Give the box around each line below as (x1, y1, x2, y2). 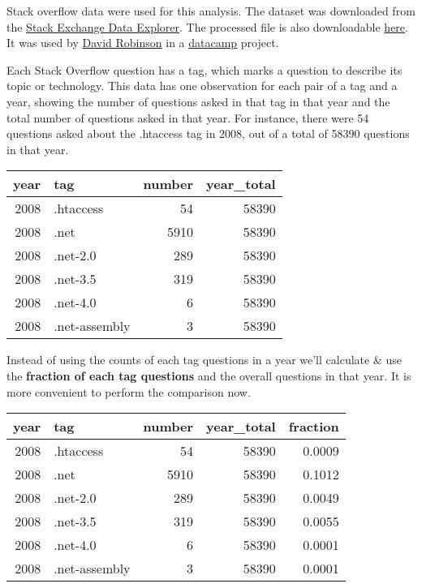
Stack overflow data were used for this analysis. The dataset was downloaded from (6, 2, 416, 19)
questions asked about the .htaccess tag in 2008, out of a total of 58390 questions (6, 125, 410, 142)
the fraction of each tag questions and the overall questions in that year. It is (6, 367, 411, 384)
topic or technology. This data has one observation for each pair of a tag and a (6, 77, 398, 94)
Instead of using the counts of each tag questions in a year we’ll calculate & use (6, 351, 402, 368)
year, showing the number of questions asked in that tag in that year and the (6, 92, 390, 109)
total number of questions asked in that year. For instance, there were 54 (6, 109, 369, 126)
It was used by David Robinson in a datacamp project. (6, 34, 279, 51)
